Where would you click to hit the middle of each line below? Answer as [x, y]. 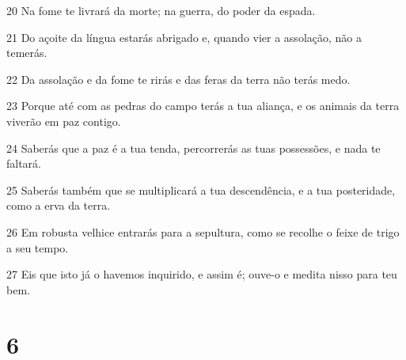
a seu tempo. [38, 247]
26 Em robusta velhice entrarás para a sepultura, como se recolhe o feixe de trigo [203, 231]
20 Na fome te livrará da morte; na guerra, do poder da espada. [161, 10]
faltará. [24, 163]
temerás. [27, 53]
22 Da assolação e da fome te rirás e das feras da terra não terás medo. [178, 79]
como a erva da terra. [59, 205]
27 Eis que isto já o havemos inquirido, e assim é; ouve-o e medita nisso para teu [202, 274]
